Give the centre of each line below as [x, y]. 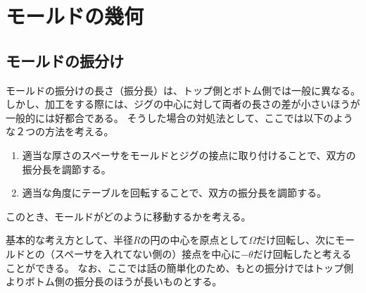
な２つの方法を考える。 [60, 131]
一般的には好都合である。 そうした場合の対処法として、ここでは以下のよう [179, 117]
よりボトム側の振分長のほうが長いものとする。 [114, 281]
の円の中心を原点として [195, 240]
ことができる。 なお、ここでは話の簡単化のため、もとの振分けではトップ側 [179, 267]
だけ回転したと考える [302, 253]
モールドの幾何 [75, 16]
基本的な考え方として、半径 [69, 240]
